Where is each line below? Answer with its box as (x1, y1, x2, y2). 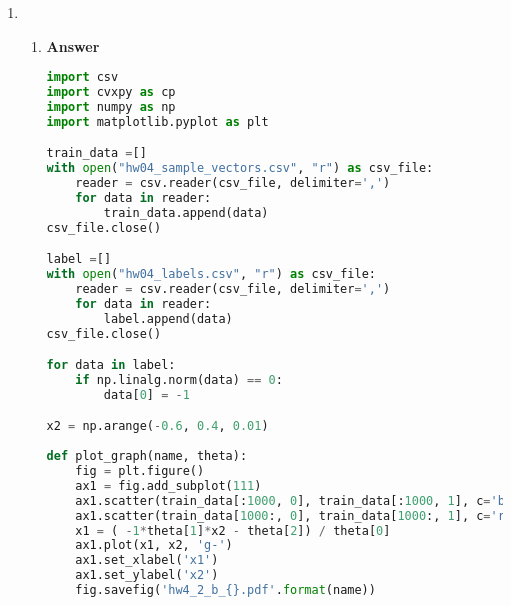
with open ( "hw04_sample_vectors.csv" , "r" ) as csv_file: (46, 161, 434, 176)
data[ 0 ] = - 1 (103, 387, 190, 402)
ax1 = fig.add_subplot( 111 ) (75, 478, 262, 493)
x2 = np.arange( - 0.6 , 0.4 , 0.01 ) (46, 419, 269, 434)
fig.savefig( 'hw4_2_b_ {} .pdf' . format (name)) (75, 583, 376, 598)
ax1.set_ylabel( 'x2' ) (75, 568, 219, 583)
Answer (46, 35, 100, 56)
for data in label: (46, 358, 176, 373)
